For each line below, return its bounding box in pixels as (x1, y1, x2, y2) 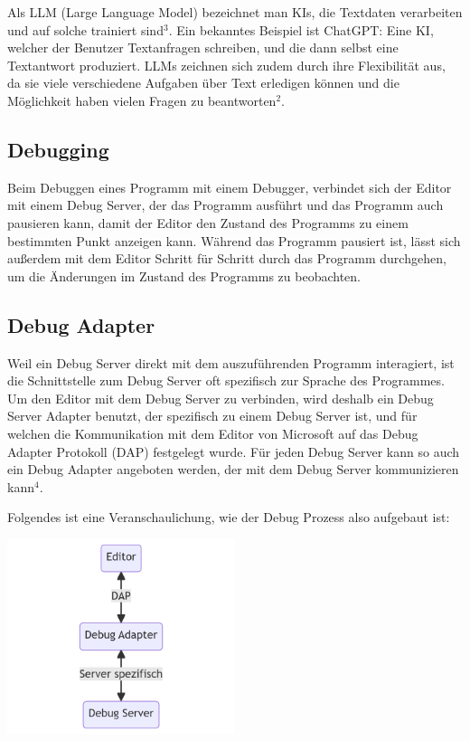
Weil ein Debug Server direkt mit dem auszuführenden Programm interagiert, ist (7, 353, 455, 372)
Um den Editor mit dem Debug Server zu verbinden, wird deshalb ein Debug (7, 388, 434, 407)
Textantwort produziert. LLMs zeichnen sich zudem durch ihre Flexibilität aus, (7, 55, 446, 74)
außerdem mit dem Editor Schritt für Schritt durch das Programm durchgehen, (7, 249, 446, 268)
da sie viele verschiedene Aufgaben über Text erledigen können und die (7, 73, 399, 92)
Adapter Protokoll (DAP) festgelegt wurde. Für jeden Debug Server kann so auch (7, 442, 460, 461)
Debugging (7, 135, 109, 163)
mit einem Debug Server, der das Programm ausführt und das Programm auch (7, 195, 444, 214)
